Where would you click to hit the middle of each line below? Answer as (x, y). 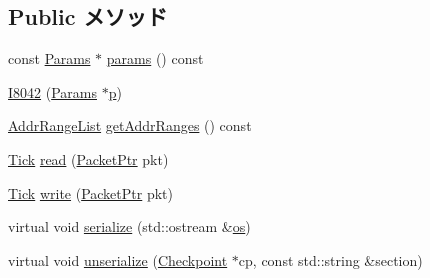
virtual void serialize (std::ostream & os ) (129, 226)
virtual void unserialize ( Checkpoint (118, 259)
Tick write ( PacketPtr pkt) (90, 192)
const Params (49, 58)
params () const (155, 58)
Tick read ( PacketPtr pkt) (88, 158)
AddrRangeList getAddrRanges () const (130, 125)
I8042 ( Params (52, 91)
